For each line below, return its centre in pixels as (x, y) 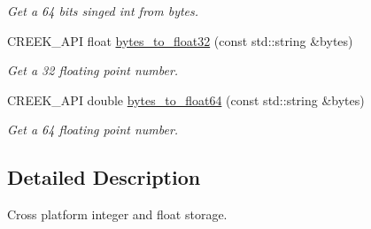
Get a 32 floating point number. (93, 70)
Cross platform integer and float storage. (117, 214)
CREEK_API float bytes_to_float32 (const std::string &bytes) (180, 40)
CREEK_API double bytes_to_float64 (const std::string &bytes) (186, 99)
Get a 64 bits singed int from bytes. (103, 11)
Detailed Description (104, 177)
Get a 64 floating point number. (93, 130)
